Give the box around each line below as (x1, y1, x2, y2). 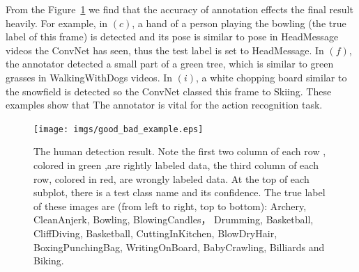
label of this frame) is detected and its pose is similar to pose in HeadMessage (6, 29, 339, 44)
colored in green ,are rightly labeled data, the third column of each (33, 158, 319, 172)
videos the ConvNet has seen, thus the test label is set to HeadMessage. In (6, 42, 324, 57)
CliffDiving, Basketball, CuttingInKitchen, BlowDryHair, (33, 225, 277, 240)
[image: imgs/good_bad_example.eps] (33, 124, 204, 134)
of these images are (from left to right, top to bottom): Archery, (33, 198, 307, 213)
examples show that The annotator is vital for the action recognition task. (6, 97, 323, 112)
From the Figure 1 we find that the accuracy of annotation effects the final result (6, 2, 353, 16)
